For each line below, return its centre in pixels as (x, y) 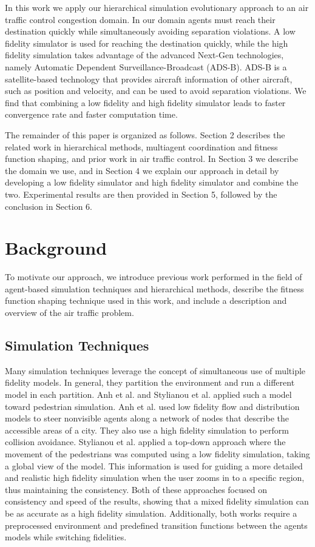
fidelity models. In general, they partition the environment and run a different (150, 382)
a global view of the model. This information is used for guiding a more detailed (154, 465)
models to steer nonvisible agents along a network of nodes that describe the (147, 418)
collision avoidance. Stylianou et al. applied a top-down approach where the (145, 442)
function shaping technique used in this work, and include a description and (146, 300)
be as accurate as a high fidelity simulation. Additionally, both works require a (151, 513)
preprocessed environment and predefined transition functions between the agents (156, 525)
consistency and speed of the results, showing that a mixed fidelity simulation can (157, 501)
